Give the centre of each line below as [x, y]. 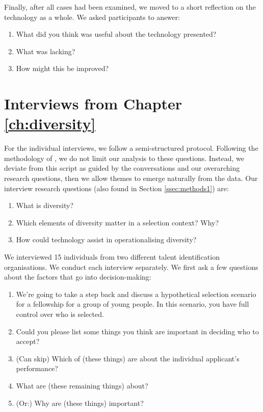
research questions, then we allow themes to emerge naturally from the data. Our [131, 178]
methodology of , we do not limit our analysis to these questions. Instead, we [124, 158]
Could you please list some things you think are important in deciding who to [137, 331]
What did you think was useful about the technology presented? [116, 34]
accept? [28, 341]
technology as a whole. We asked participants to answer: [92, 17]
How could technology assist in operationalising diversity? [106, 239]
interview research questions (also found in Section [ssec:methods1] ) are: [116, 188]
